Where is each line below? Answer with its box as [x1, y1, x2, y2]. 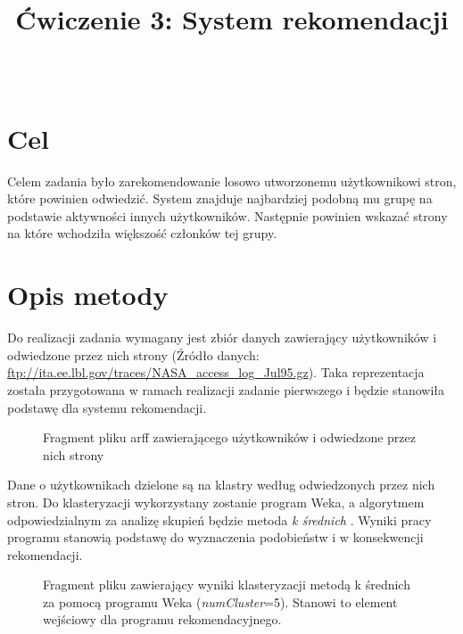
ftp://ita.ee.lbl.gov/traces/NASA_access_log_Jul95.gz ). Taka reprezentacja [7, 363, 425, 382]
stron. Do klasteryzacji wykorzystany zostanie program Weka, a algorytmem [7, 492, 425, 511]
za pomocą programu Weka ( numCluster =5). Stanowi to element [43, 592, 398, 611]
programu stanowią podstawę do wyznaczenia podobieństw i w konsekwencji [7, 528, 424, 547]
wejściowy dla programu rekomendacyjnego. [43, 610, 282, 629]
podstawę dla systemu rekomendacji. [7, 398, 207, 416]
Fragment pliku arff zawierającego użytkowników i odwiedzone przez [43, 428, 416, 447]
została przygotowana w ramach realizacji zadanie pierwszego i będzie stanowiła [7, 380, 445, 399]
